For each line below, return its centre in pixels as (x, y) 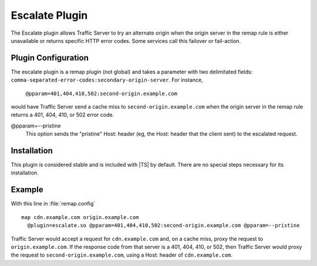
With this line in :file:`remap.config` (53, 204)
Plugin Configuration (50, 58)
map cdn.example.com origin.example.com (80, 217)
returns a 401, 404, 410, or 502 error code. (63, 115)
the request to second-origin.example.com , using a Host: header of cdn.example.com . (122, 255)
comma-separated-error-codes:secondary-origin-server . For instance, (107, 80)
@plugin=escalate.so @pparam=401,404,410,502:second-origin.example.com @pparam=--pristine (163, 225)
